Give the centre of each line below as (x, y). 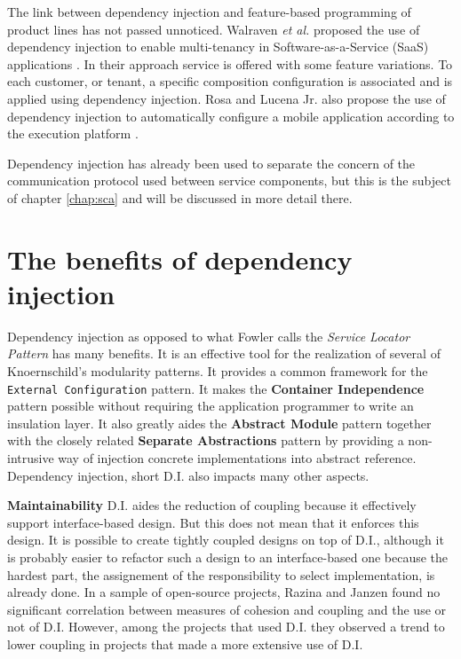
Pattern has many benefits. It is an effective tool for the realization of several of (224, 353)
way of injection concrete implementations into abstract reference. (237, 458)
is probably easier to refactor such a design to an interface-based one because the (228, 557)
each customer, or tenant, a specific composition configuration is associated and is (230, 81)
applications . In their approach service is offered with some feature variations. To (230, 63)
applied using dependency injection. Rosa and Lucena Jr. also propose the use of (227, 98)
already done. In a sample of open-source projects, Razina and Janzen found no (224, 592)
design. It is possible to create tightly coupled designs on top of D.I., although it (226, 540)
